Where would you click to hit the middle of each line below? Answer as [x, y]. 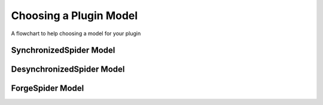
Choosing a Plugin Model [74, 16]
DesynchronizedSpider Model [68, 70]
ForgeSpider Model [48, 89]
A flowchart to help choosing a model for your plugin [76, 33]
